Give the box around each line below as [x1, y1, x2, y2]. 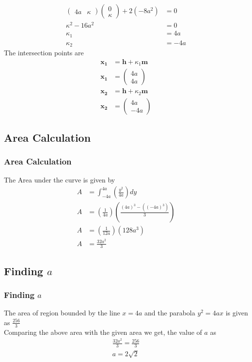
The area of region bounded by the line [4, 308, 120, 318]
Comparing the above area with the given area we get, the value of [4, 327, 202, 337]
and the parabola [144, 308, 195, 318]
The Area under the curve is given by [4, 174, 115, 184]
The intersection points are [4, 48, 84, 58]
